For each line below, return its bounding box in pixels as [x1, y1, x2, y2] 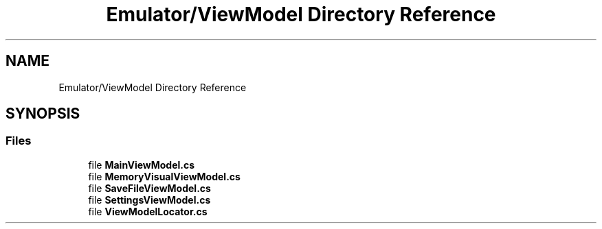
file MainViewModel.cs [88, 158, 195, 171]
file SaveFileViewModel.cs [88, 182, 211, 194]
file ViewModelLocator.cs [88, 205, 208, 217]
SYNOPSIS [5, 105, 80, 123]
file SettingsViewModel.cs [88, 193, 211, 206]
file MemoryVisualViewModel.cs [88, 170, 241, 182]
